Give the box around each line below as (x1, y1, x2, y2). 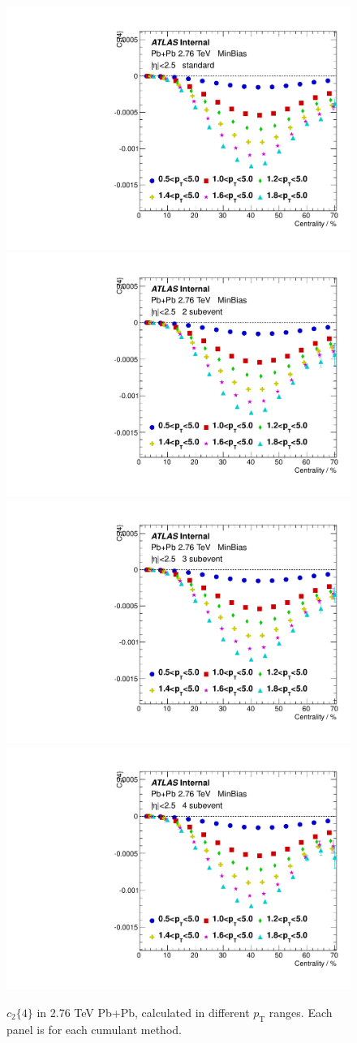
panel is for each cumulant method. (6, 1020, 182, 1037)
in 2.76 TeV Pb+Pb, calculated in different (37, 1004, 250, 1020)
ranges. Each (269, 1004, 333, 1020)
